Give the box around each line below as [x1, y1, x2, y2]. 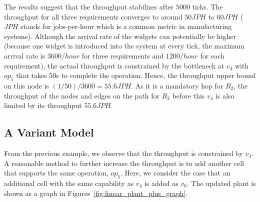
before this [172, 90, 205, 100]
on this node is [4, 80, 49, 90]
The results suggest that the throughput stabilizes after [4, 1, 174, 11]
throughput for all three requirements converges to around [4, 11, 182, 21]
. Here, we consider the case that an [120, 167, 230, 178]
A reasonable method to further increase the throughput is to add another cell [4, 157, 244, 168]
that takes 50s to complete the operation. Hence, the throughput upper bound [16, 70, 256, 80]
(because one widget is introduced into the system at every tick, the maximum [4, 40, 244, 51]
